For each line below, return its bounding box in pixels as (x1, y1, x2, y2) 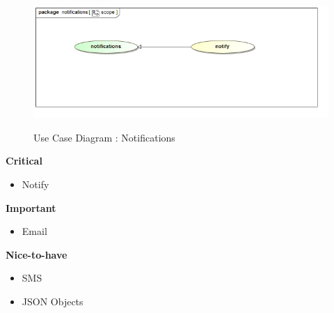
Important (6, 200, 56, 215)
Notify (22, 176, 49, 191)
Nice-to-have (6, 247, 67, 261)
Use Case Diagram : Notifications (33, 130, 175, 144)
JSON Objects (22, 293, 83, 308)
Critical (6, 153, 42, 168)
